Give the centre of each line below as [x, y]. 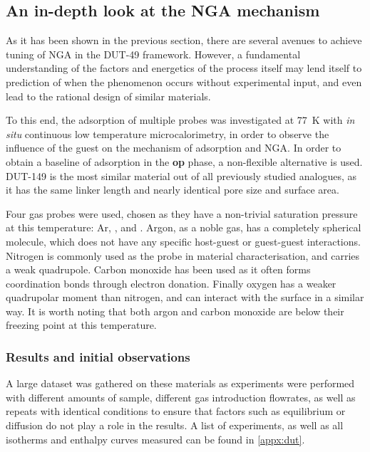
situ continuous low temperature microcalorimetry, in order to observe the [168, 133]
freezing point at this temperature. [81, 325]
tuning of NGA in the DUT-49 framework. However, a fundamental [153, 54]
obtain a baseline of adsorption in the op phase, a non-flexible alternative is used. [184, 161]
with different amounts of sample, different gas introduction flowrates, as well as [181, 397]
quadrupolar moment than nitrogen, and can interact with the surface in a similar [185, 297]
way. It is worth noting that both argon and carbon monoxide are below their [175, 311]
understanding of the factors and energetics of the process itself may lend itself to [184, 68]
